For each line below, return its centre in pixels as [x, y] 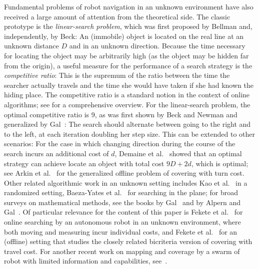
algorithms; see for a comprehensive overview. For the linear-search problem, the [127, 104]
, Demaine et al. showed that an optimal [178, 153]
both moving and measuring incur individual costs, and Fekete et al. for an [121, 231]
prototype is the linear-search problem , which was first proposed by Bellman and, [128, 26]
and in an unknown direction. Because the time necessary [157, 46]
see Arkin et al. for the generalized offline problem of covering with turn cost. [124, 173]
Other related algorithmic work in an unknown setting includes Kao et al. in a [126, 182]
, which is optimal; [220, 163]
